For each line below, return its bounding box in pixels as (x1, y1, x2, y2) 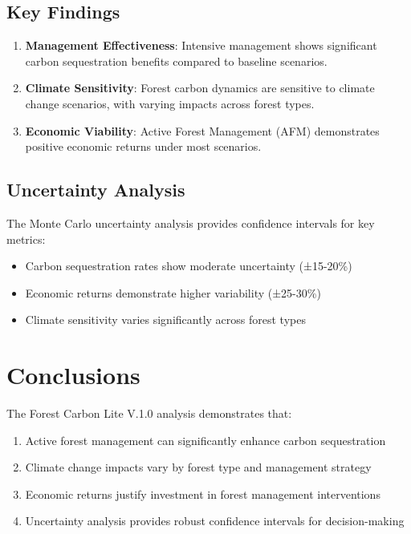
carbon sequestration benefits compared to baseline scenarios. (25, 52, 328, 69)
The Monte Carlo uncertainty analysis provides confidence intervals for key (6, 214, 375, 231)
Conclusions (6, 358, 140, 391)
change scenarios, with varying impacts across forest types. (25, 95, 315, 111)
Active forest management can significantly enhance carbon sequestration (25, 431, 386, 448)
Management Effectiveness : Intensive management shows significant (25, 37, 377, 54)
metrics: (6, 230, 46, 247)
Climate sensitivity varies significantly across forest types (25, 311, 306, 328)
